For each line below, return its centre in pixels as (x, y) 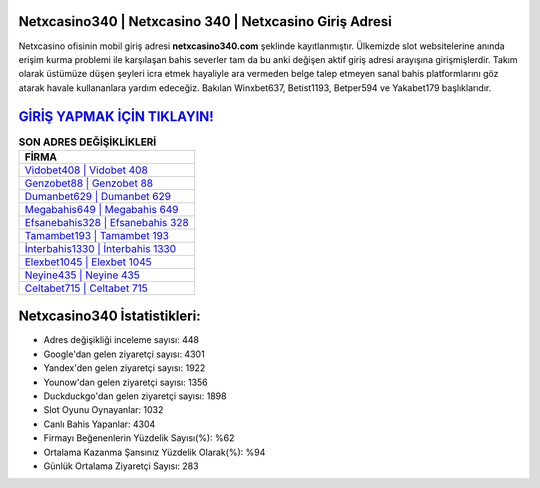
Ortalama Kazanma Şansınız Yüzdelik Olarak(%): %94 (154, 452)
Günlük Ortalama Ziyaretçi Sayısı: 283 (121, 466)
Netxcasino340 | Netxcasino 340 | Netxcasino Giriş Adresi (205, 21)
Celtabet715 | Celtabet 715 (86, 288)
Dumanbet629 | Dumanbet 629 (98, 196)
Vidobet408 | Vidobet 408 (86, 170)
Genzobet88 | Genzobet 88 (89, 183)
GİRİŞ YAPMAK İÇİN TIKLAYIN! (116, 116)
